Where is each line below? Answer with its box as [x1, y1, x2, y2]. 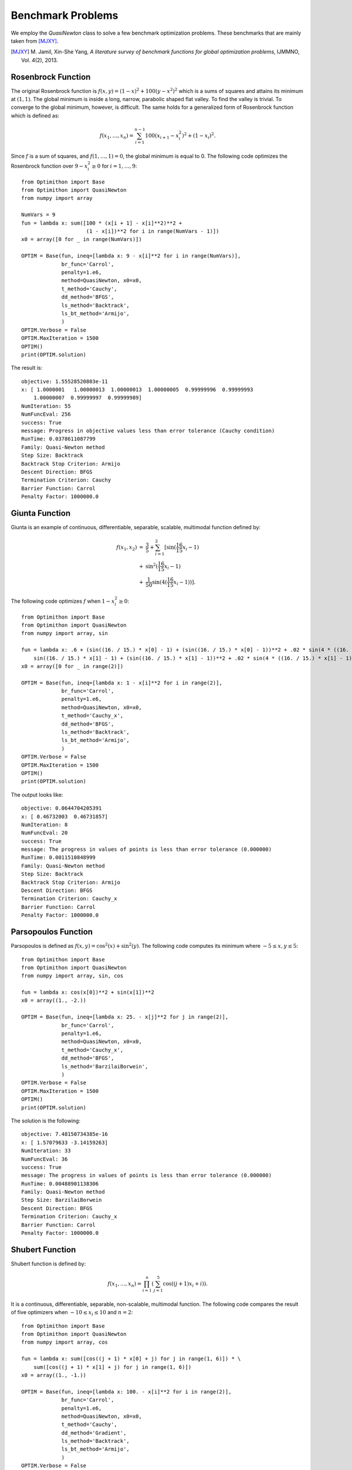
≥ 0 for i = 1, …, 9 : [92, 162, 137, 169]
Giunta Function [11, 508, 71, 518]
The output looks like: [11, 791, 63, 798]
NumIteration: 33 [21, 1147, 71, 1154]
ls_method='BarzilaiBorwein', [61, 1063, 148, 1070]
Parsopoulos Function [11, 927, 93, 937]
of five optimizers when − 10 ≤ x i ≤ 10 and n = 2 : [11, 1309, 133, 1317]
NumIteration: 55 [21, 403, 71, 409]
